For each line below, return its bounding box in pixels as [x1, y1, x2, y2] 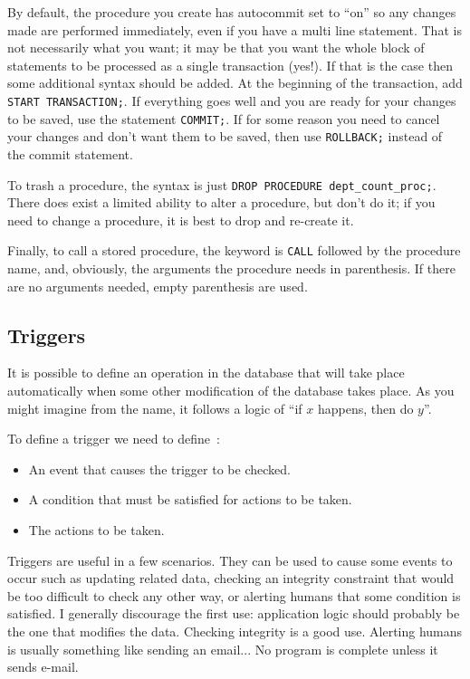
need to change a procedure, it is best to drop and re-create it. [7, 210, 354, 229]
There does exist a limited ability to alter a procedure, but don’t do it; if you [7, 193, 436, 212]
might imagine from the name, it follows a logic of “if [7, 398, 302, 417]
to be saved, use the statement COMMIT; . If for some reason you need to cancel [7, 109, 440, 128]
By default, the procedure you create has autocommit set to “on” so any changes [7, 3, 456, 21]
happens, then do [317, 398, 414, 417]
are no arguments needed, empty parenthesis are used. [7, 276, 308, 295]
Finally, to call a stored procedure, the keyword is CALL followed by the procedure [7, 241, 461, 260]
